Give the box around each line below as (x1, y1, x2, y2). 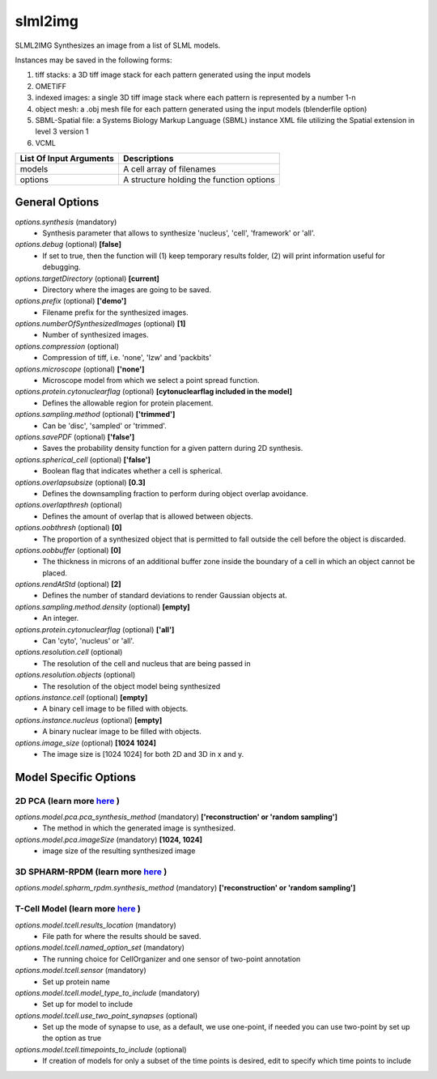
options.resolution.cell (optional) (15, 648, 123, 657)
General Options (15, 195, 100, 210)
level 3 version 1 (35, 126, 89, 137)
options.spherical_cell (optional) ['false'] (15, 454, 151, 465)
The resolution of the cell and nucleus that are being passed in (42, 658, 251, 668)
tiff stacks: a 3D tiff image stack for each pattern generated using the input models (35, 70, 312, 80)
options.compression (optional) (15, 341, 120, 351)
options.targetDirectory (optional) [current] (15, 274, 159, 283)
